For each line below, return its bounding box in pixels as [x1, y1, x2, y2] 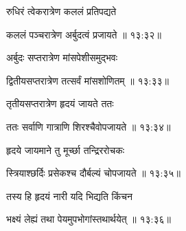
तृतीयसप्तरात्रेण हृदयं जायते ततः [6, 96, 114, 111]
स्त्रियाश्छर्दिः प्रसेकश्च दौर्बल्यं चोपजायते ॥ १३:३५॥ [6, 166, 181, 180]
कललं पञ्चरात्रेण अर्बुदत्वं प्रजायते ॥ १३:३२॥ [6, 27, 161, 41]
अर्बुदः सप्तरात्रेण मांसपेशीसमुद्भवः [6, 50, 117, 65]
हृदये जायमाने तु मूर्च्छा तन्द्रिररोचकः [6, 142, 125, 157]
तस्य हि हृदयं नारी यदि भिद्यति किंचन [6, 188, 132, 203]
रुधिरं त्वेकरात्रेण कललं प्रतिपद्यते [6, 4, 117, 18]
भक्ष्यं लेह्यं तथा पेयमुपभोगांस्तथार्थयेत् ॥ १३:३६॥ [6, 212, 171, 226]
